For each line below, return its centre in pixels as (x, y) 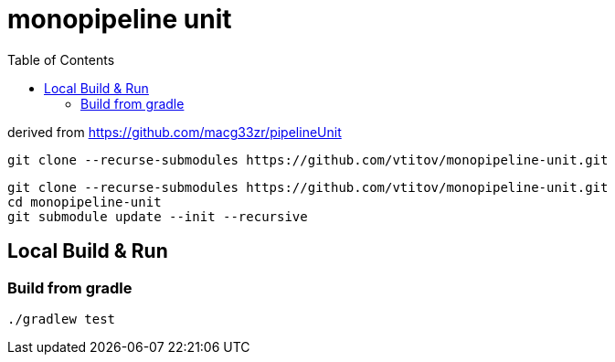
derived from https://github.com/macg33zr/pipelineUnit (175, 132)
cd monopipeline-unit (85, 202)
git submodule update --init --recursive (158, 216)
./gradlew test (62, 319)
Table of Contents (61, 59)
